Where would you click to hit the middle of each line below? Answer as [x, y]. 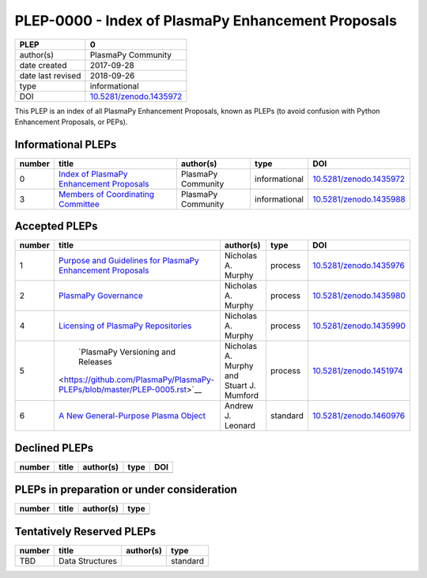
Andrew [239, 406]
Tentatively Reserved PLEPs [85, 531]
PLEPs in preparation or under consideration [126, 490]
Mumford [242, 395]
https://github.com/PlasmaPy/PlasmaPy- [139, 380]
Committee [79, 204]
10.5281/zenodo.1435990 [359, 326]
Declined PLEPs [54, 448]
